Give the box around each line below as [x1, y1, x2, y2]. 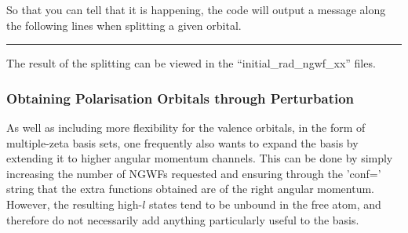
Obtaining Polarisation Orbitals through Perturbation [6, 88, 355, 107]
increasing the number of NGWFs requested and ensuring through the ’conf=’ [6, 165, 381, 181]
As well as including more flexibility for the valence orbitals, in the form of [6, 119, 366, 135]
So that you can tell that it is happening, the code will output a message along [6, 2, 386, 17]
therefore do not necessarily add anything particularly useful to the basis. [6, 211, 359, 228]
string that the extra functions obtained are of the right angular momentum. [6, 180, 374, 197]
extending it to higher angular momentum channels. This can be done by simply [6, 150, 393, 166]
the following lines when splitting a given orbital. [6, 16, 242, 33]
